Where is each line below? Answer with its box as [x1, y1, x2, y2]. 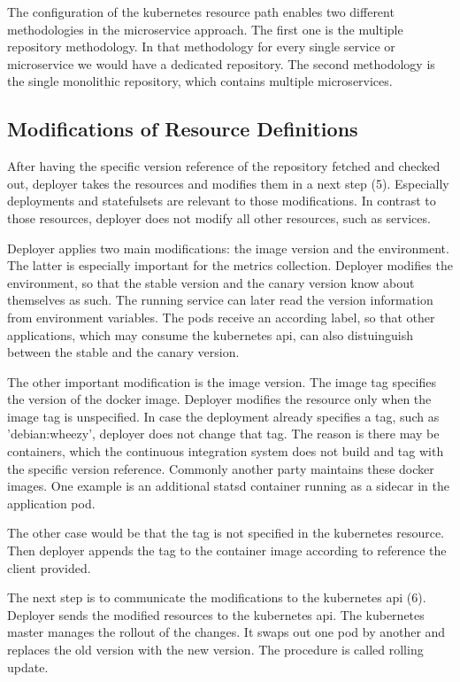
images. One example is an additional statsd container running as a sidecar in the [7, 477, 449, 495]
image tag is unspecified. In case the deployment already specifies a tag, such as [7, 407, 440, 425]
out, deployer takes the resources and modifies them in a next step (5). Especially [7, 174, 449, 192]
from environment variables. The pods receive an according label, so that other [7, 307, 435, 326]
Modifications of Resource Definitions [7, 115, 358, 143]
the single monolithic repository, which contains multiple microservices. [7, 72, 393, 90]
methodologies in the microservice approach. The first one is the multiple [7, 19, 403, 38]
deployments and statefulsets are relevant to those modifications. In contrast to [7, 191, 436, 210]
